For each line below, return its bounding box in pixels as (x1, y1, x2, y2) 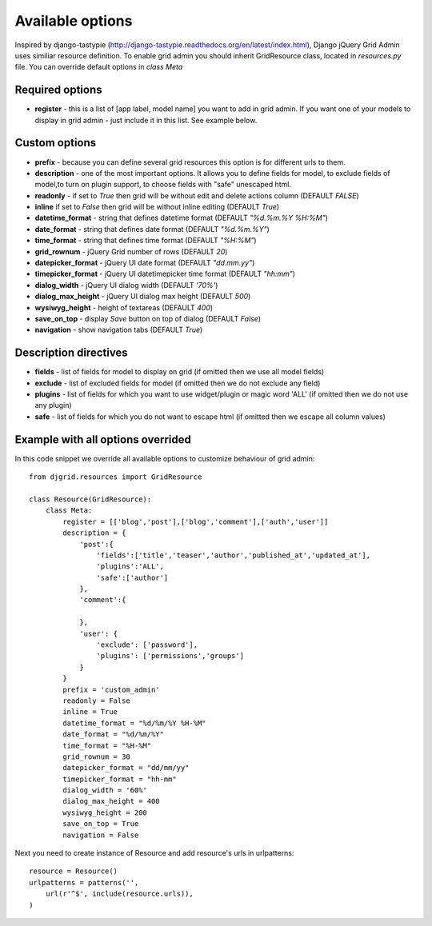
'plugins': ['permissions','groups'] (96, 652, 244, 661)
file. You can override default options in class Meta (14, 62, 183, 72)
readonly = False (62, 696, 131, 705)
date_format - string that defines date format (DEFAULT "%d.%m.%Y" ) (34, 224, 270, 233)
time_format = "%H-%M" (62, 740, 152, 750)
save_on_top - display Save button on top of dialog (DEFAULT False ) (34, 314, 262, 323)
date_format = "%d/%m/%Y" (62, 730, 164, 739)
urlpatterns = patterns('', (29, 878, 139, 887)
